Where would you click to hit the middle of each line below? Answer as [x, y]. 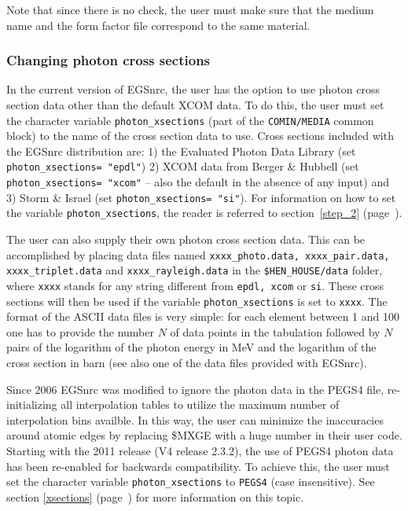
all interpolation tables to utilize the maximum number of [200, 404]
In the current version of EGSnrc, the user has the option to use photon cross [193, 89]
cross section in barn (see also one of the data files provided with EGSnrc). [187, 363]
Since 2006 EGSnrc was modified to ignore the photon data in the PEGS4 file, [195, 389]
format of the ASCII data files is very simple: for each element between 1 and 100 [203, 316]
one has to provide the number [80, 331]
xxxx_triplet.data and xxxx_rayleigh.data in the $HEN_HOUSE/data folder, [195, 270]
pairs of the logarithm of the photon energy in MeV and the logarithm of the [191, 347]
